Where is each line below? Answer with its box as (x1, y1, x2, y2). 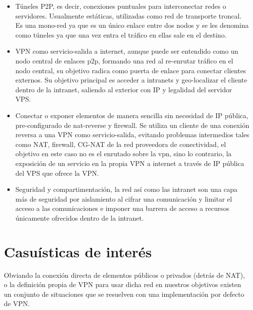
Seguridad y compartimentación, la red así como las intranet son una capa (15, 184, 237, 194)
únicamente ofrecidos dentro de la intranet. (15, 212, 144, 223)
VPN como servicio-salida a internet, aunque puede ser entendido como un (15, 46, 238, 56)
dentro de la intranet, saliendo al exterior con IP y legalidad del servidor (15, 84, 232, 94)
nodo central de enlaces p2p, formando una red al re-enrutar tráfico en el (15, 55, 234, 65)
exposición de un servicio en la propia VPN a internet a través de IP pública (15, 158, 244, 168)
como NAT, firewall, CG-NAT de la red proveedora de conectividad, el (15, 139, 226, 149)
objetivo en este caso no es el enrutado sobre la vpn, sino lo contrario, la (15, 148, 232, 159)
